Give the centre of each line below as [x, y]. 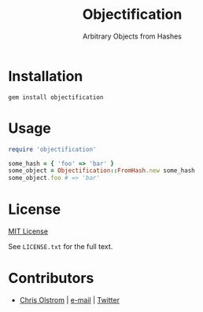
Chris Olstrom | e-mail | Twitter [70, 300]
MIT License [28, 231]
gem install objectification [56, 97]
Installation [46, 76]
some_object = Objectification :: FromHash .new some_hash [101, 171]
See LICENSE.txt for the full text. [61, 247]
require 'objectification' [52, 149]
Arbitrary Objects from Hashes [132, 36]
